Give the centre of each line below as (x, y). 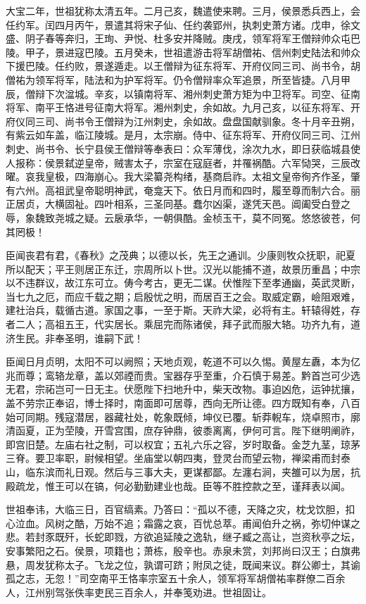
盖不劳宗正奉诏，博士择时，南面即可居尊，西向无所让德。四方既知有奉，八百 (183, 403)
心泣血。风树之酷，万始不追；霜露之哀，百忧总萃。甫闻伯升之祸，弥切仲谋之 (183, 523)
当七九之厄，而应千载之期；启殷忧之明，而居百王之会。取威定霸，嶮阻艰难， (183, 296)
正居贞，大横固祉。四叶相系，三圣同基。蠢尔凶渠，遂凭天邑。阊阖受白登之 (178, 204)
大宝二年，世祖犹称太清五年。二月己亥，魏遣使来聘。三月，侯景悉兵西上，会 (183, 11)
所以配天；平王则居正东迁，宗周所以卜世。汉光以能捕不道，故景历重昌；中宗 (183, 269)
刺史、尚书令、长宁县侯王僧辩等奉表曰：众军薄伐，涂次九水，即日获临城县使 (183, 148)
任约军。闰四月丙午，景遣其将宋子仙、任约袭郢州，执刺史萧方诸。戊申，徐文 (183, 24)
